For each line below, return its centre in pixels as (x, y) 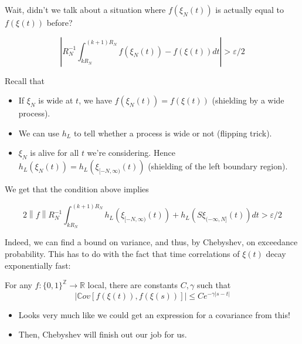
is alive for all (55, 153)
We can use (39, 133)
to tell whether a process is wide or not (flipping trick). (173, 133)
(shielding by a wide (248, 100)
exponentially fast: (38, 265)
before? (60, 22)
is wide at (56, 100)
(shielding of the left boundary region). (218, 166)
